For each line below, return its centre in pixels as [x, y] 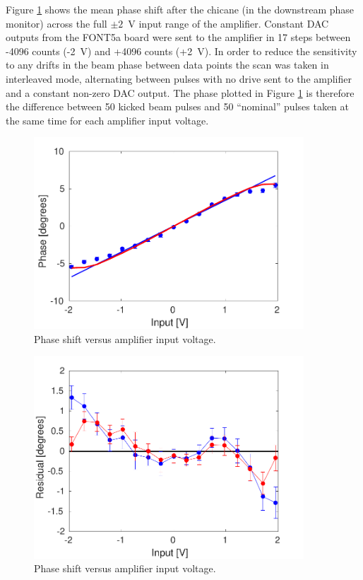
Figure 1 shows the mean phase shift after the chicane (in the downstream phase [180, 9]
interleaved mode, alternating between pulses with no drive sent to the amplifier [179, 78]
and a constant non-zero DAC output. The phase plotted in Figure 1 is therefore [180, 92]
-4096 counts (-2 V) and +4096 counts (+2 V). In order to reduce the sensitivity [181, 51]
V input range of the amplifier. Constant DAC [228, 23]
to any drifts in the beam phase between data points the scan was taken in [167, 65]
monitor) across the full [56, 23]
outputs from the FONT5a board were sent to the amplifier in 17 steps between [178, 37]
